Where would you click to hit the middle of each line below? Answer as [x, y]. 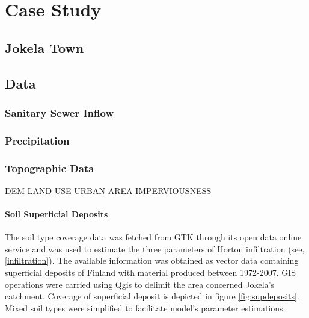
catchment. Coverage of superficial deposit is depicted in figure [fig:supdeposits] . [152, 296]
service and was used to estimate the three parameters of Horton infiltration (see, [155, 248]
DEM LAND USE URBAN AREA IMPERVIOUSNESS [108, 190]
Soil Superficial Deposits [57, 214]
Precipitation [37, 140]
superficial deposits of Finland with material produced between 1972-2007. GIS [151, 273]
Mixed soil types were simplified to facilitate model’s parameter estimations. [145, 307]
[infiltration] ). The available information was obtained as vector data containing [152, 260]
